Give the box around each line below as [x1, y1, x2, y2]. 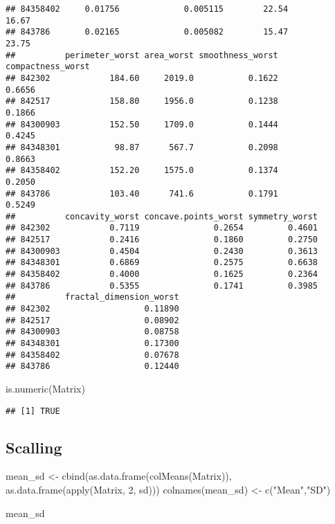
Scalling [6, 436, 62, 458]
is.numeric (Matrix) [6, 381, 85, 395]
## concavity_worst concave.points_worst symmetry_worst [6, 211, 318, 222]
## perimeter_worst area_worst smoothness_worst [6, 50, 278, 60]
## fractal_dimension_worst [6, 292, 179, 302]
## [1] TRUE [6, 406, 60, 416]
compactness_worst [6, 62, 90, 72]
